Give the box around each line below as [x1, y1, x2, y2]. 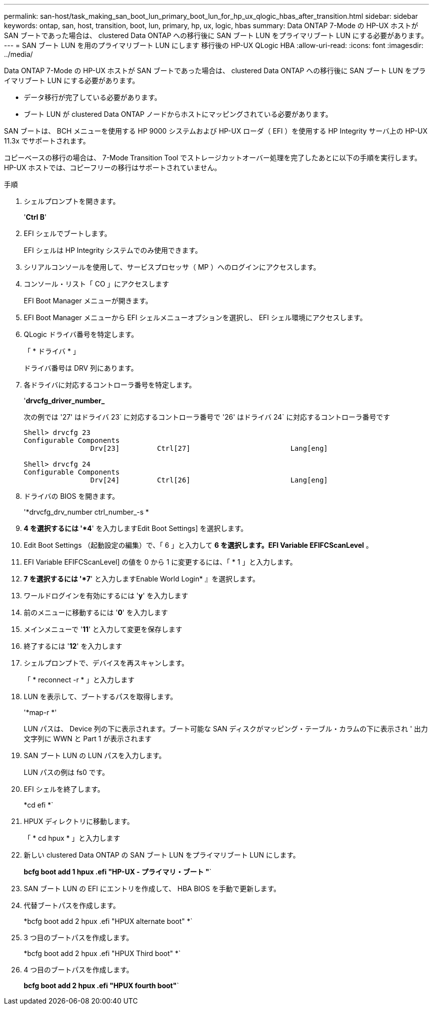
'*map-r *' [24, 708, 57, 717]
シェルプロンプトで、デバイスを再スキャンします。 [24, 659, 189, 667]
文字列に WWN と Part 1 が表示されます [24, 734, 152, 743]
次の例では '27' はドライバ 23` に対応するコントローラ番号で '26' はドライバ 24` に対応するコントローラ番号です [24, 413, 390, 421]
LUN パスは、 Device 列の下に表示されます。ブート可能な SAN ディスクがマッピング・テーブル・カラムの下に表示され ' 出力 [24, 724, 428, 733]
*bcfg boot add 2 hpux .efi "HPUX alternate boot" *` [24, 917, 193, 925]
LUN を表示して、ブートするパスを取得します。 [24, 692, 177, 701]
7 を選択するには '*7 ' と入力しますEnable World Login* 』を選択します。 [24, 575, 260, 583]
